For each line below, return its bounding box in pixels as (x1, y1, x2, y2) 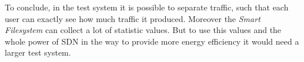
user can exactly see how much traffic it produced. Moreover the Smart (5, 12, 260, 24)
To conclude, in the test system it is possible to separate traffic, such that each (5, 1, 289, 13)
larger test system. (5, 46, 71, 59)
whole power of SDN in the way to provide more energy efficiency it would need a (5, 35, 299, 47)
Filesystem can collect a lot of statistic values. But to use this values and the (5, 24, 282, 36)
